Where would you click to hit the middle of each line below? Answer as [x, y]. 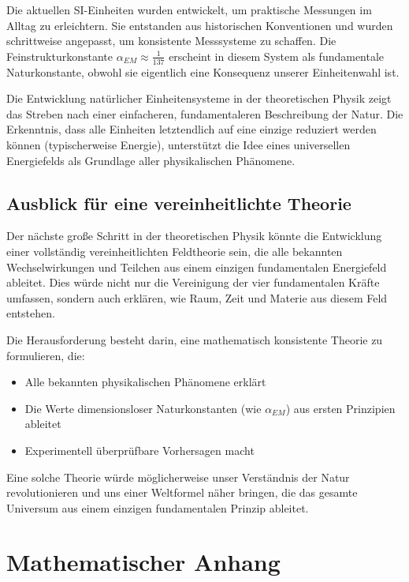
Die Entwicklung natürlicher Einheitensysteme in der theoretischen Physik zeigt [199, 98]
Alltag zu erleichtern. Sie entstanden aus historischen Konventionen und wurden [200, 25]
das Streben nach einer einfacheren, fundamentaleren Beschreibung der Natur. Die [205, 113]
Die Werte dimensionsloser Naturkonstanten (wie [143, 408]
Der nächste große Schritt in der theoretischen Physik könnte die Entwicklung [194, 236]
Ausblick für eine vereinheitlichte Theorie [179, 203]
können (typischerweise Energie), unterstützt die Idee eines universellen [178, 144]
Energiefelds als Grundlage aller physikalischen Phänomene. [151, 160]
